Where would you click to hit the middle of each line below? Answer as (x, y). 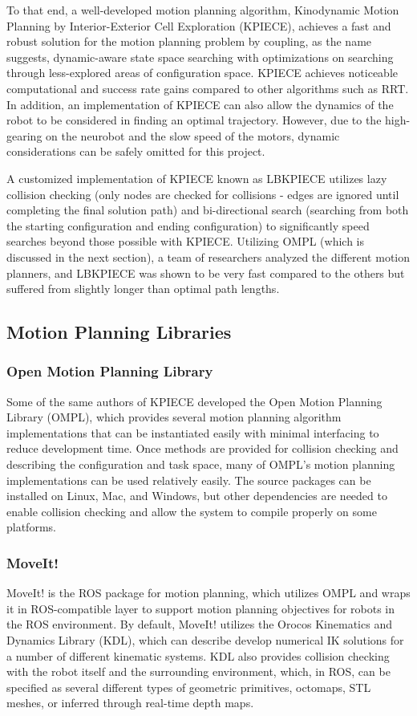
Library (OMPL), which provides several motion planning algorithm (174, 417)
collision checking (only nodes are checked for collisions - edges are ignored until (203, 194)
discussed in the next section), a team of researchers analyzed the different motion (208, 256)
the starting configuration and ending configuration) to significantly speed (188, 225)
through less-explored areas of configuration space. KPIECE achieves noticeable (202, 73)
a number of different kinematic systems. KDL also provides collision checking (198, 655)
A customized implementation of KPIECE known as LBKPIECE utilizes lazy (197, 178)
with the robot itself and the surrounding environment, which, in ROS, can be (198, 671)
